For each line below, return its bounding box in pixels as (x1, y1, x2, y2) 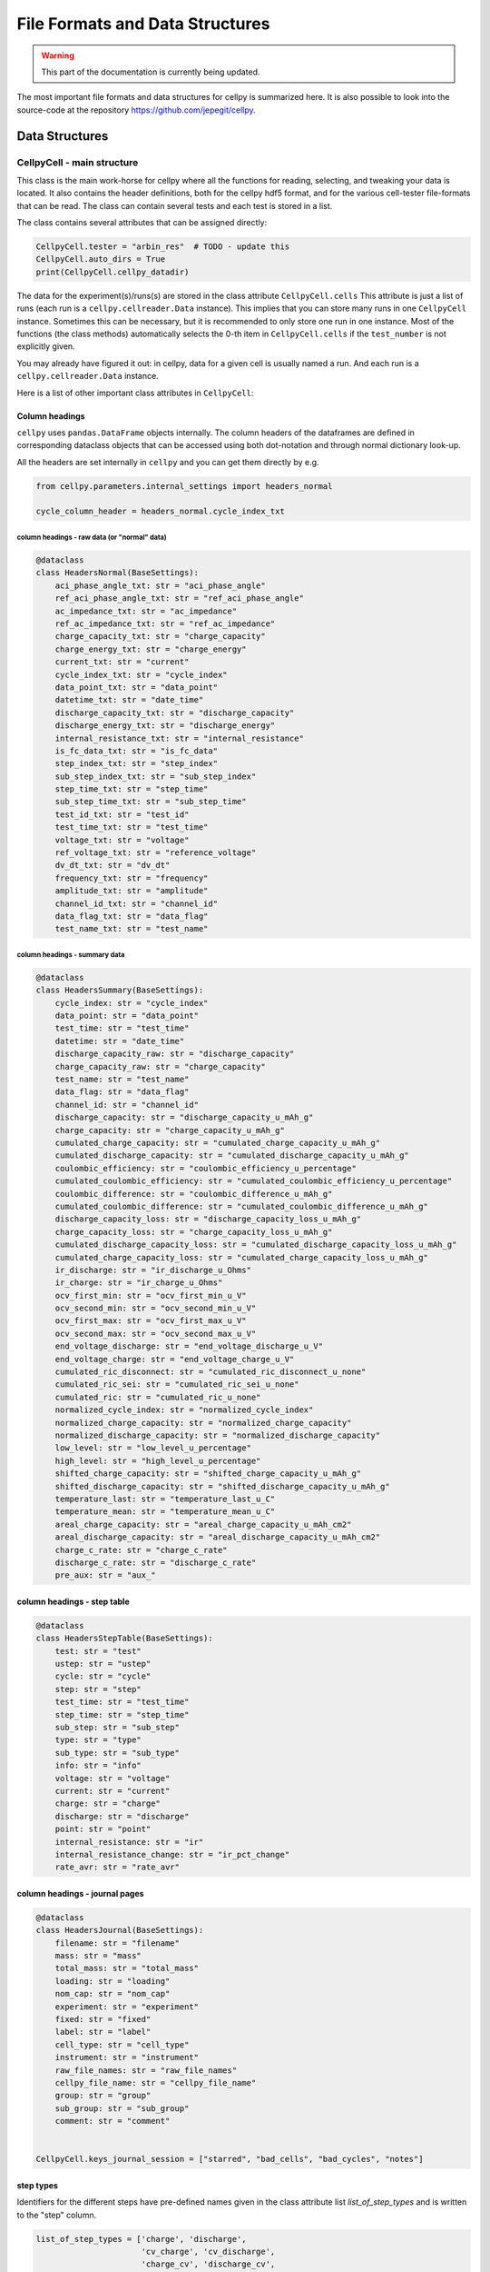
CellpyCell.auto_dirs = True (35, 254, 166, 264)
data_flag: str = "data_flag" (54, 1087, 190, 1097)
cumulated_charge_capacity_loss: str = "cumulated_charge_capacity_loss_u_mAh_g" (54, 1252, 428, 1262)
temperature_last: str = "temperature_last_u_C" (54, 1493, 276, 1504)
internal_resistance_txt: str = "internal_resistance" (54, 732, 304, 743)
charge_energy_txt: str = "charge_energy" (54, 643, 247, 654)
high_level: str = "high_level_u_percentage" (54, 1455, 261, 1466)
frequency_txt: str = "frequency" (54, 872, 209, 883)
